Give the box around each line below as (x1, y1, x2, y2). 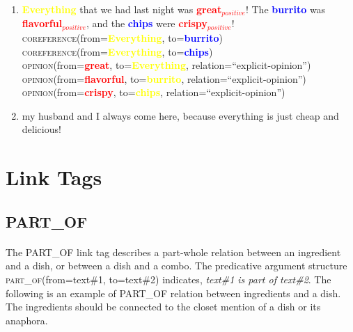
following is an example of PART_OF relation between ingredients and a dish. (6, 285, 341, 300)
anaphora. (6, 313, 48, 327)
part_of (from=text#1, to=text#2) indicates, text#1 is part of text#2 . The (6, 272, 331, 286)
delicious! (22, 122, 61, 136)
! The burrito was (245, 2, 326, 16)
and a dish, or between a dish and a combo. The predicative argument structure (6, 258, 347, 273)
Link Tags (6, 163, 102, 191)
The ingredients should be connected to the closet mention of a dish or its (6, 299, 321, 314)
